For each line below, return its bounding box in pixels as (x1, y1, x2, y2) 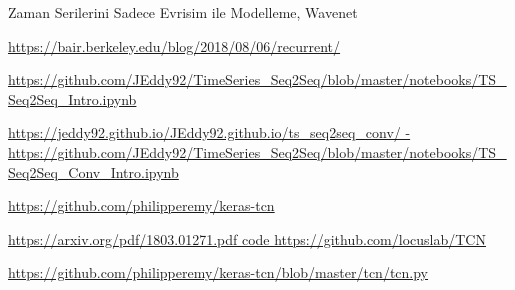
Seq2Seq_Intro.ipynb (8, 88, 137, 109)
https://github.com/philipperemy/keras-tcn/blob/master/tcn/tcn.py (8, 262, 429, 283)
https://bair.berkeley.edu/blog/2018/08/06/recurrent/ (8, 35, 341, 56)
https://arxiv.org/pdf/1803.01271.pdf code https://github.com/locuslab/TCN (8, 228, 486, 249)
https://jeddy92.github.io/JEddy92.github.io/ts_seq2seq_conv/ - (8, 122, 411, 143)
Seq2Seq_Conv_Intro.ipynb (8, 161, 179, 182)
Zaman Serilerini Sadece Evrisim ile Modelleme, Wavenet (8, 2, 358, 22)
